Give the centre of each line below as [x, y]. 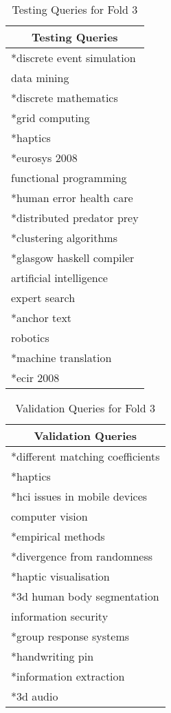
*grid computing [50, 118]
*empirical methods [58, 536]
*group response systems [70, 636]
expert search [43, 298]
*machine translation [61, 358]
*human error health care [72, 198]
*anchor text [42, 318]
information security [60, 616]
